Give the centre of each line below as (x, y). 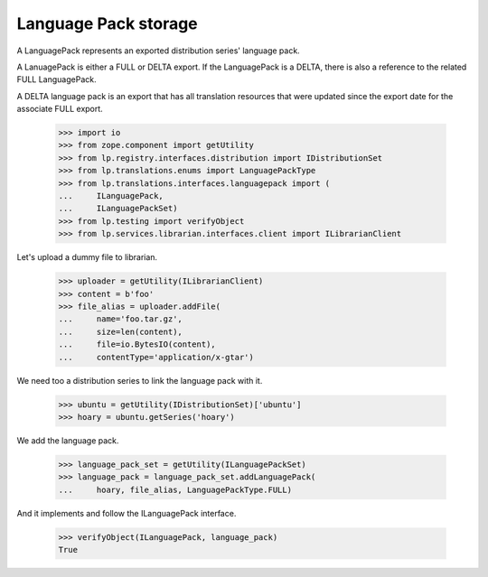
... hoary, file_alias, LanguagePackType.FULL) (175, 489)
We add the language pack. (68, 440)
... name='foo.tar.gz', (120, 319)
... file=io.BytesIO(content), (137, 344)
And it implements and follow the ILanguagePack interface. (127, 513)
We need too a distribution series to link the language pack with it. (140, 380)
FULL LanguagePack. (56, 79)
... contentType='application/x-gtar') (156, 357)
